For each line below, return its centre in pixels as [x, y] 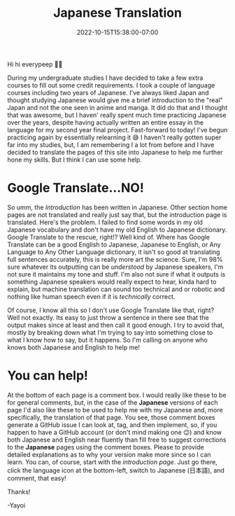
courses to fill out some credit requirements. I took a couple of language [111, 85]
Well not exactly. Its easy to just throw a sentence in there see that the [108, 317]
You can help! [48, 376]
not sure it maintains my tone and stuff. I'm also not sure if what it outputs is [116, 274]
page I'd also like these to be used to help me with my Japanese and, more [115, 410]
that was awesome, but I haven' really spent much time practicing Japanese [117, 115]
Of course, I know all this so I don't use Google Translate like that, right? [111, 310]
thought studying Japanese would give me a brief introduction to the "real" [115, 100]
